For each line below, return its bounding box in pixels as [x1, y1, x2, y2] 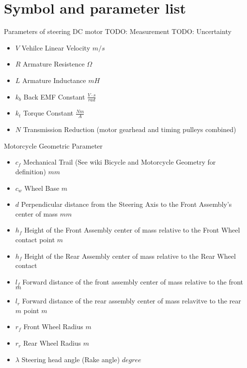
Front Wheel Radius [23, 321, 83, 332]
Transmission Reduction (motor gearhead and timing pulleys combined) [23, 124, 236, 134]
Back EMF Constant [23, 91, 85, 101]
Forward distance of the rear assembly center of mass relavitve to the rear [22, 296, 241, 306]
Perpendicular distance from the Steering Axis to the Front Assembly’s [21, 199, 232, 209]
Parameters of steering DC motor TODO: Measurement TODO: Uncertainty [4, 26, 232, 36]
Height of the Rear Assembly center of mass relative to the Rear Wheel [24, 251, 236, 261]
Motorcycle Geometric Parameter [4, 140, 103, 151]
